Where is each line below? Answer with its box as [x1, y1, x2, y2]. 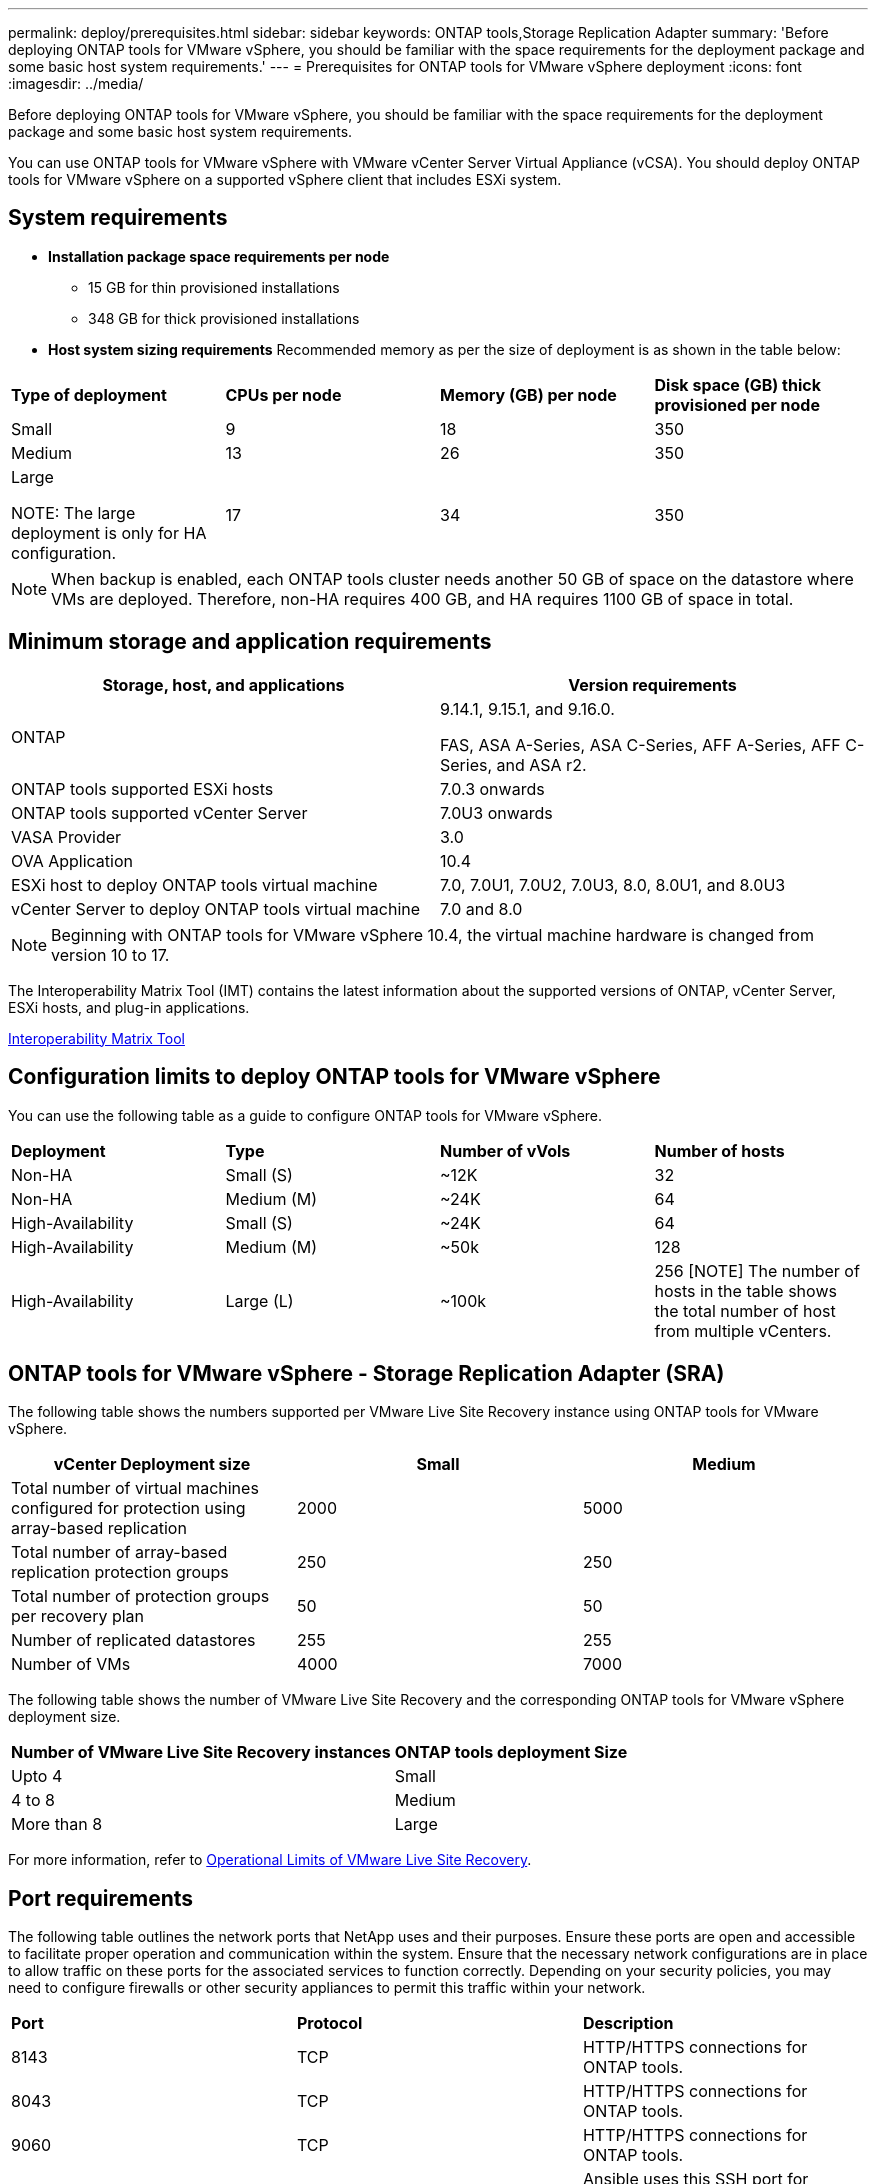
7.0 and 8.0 [440, 898, 523, 919]
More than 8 [11, 1814, 103, 1835]
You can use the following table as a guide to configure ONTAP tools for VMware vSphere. [8, 1106, 603, 1124]
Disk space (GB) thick [654, 374, 821, 395]
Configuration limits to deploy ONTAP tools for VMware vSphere [8, 1064, 661, 1090]
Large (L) [225, 1290, 294, 1311]
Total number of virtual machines [11, 1478, 259, 1499]
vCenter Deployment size [53, 1454, 251, 1475]
